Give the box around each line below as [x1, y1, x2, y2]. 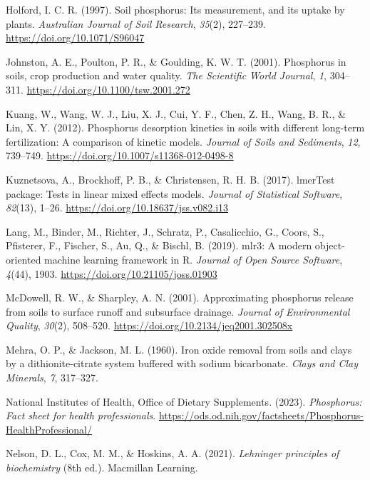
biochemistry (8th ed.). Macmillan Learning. [6, 460, 198, 475]
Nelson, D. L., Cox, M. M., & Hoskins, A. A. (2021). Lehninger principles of [6, 446, 339, 461]
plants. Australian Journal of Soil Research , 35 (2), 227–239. [6, 16, 266, 31]
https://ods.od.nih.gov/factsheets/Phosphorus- [158, 408, 364, 423]
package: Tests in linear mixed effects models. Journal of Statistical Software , [6, 186, 343, 201]
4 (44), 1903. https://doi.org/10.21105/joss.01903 [6, 266, 217, 281]
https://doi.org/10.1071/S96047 [6, 30, 145, 45]
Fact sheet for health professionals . [6, 408, 156, 423]
